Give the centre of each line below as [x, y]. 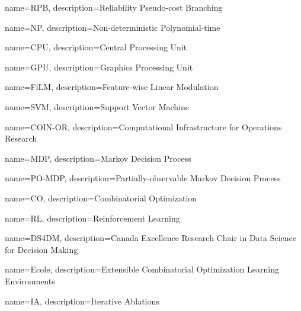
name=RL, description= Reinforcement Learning [92, 218]
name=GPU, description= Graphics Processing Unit [99, 67]
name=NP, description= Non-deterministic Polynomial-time [113, 27]
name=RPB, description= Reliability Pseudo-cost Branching [114, 7]
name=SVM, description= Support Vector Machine [97, 106]
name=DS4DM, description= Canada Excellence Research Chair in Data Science [151, 238]
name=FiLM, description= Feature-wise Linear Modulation [112, 87]
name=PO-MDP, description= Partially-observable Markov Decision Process [143, 178]
